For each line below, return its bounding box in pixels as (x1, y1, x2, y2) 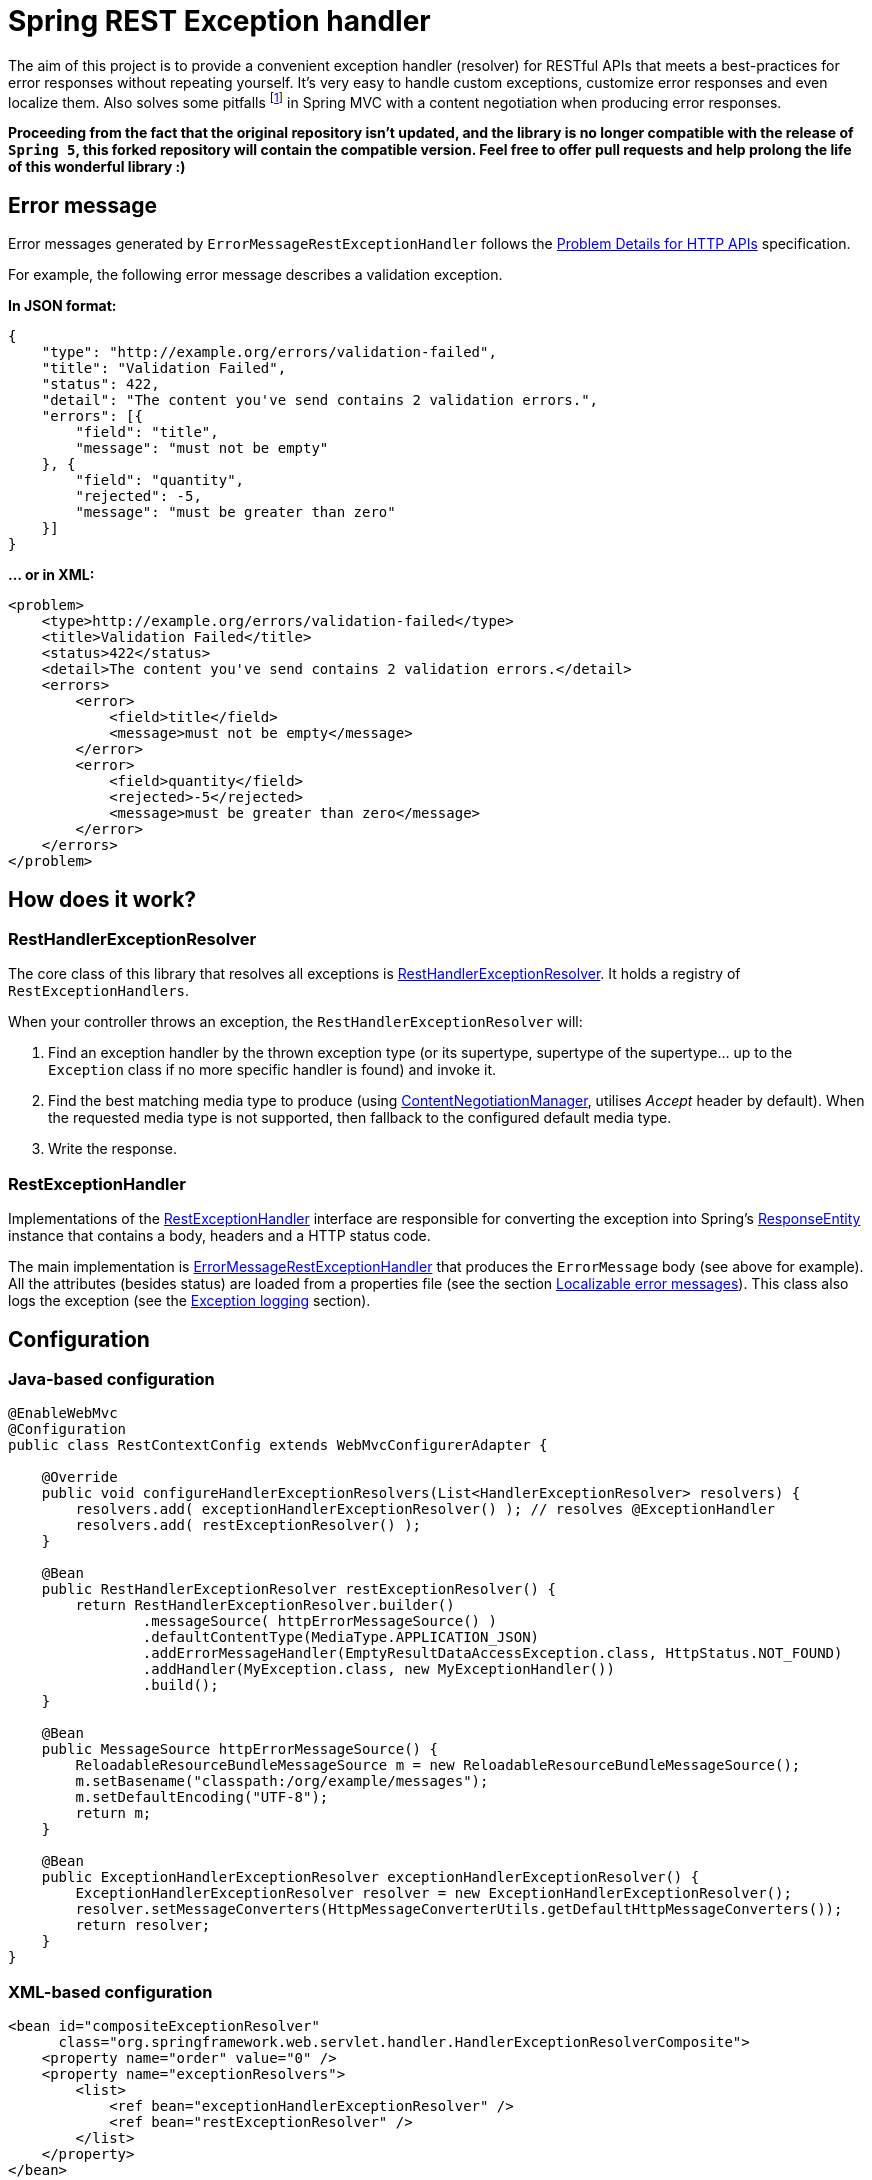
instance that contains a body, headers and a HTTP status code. (8, 1227, 431, 1245)
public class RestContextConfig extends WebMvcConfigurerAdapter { (8, 1437, 548, 1454)
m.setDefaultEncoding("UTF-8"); (75, 1789, 329, 1806)
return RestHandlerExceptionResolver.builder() (75, 1597, 455, 1614)
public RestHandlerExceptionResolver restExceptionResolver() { (41, 1581, 556, 1598)
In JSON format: (8, 297, 117, 315)
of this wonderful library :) (8, 158, 186, 176)
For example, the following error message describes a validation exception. (8, 266, 503, 284)
